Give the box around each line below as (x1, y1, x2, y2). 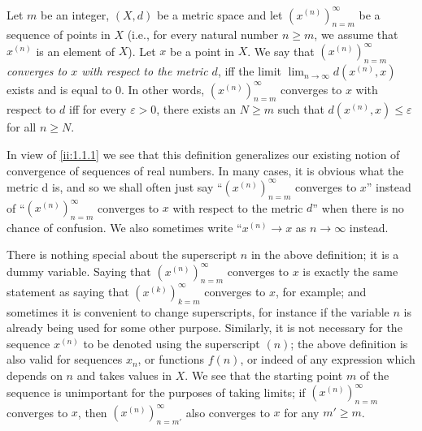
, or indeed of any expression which (240, 351, 415, 368)
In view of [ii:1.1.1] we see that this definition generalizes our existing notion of (7, 146, 400, 163)
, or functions (137, 351, 204, 368)
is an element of (36, 42, 115, 59)
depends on (7, 367, 63, 384)
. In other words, (121, 80, 205, 97)
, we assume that (314, 26, 398, 43)
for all (7, 119, 37, 136)
